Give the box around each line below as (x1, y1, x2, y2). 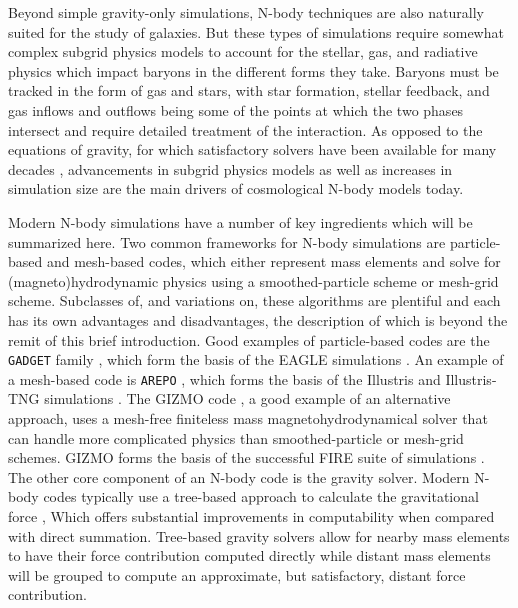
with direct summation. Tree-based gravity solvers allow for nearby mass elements (8, 525, 510, 546)
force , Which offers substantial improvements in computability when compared (8, 505, 495, 526)
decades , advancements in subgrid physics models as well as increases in (8, 158, 453, 179)
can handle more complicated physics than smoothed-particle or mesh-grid (8, 427, 464, 448)
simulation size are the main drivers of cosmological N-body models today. (8, 178, 464, 199)
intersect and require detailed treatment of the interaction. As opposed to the (8, 119, 483, 140)
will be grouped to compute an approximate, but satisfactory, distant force (8, 564, 466, 585)
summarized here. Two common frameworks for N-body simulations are (8, 231, 446, 252)
